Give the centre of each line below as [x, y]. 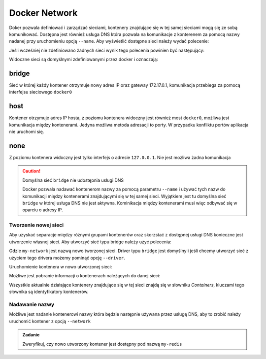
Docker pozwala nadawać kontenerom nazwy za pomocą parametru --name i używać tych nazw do [124, 189]
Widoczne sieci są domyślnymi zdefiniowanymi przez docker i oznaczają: [83, 60]
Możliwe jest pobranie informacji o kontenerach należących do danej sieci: [85, 276]
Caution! [32, 171]
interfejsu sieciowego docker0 [41, 92]
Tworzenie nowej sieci [36, 225]
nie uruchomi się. [27, 132]
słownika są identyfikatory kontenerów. [49, 292]
